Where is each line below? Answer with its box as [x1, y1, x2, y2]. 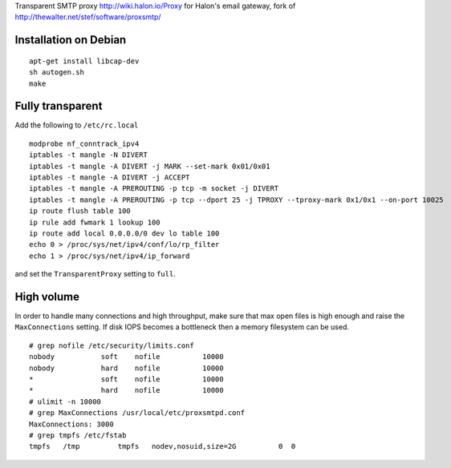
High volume [14, 289, 80, 304]
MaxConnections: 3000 [29, 419, 114, 429]
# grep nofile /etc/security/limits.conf [29, 341, 194, 350]
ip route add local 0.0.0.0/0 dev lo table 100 [29, 229, 220, 238]
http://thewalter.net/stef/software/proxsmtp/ [14, 12, 161, 22]
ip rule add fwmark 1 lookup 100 [29, 217, 160, 227]
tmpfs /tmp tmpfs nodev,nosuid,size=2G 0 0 [29, 442, 296, 451]
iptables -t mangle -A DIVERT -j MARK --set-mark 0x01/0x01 [29, 161, 270, 171]
